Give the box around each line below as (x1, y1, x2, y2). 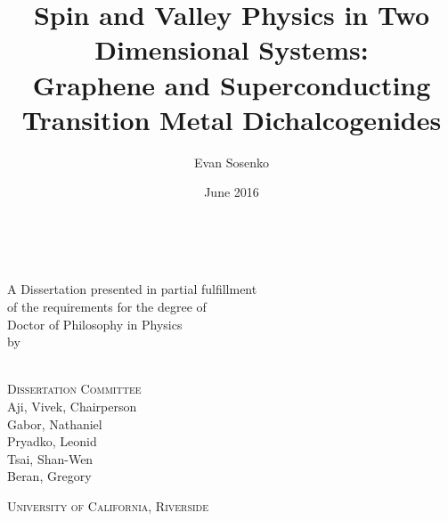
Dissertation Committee (7, 379, 142, 398)
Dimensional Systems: (94, 31, 369, 68)
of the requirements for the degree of (7, 297, 207, 316)
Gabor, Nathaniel (7, 414, 102, 433)
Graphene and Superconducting (32, 66, 431, 102)
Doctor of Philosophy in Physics (7, 314, 183, 333)
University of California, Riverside (7, 497, 209, 515)
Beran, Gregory (7, 467, 92, 485)
